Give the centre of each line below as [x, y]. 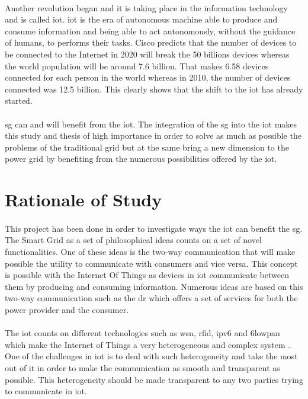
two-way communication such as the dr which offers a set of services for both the [151, 298]
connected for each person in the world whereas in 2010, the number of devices [148, 77]
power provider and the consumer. [67, 310]
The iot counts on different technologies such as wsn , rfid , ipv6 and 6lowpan [142, 333]
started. [19, 100]
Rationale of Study [84, 199]
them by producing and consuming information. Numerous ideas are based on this [154, 286]
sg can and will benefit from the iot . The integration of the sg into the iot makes [151, 124]
